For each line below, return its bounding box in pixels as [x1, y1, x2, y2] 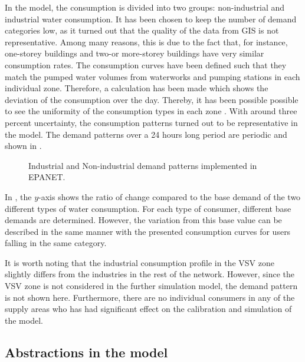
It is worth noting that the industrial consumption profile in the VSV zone [5, 256, 274, 268]
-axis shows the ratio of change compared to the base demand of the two [38, 190, 301, 202]
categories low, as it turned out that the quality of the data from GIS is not [5, 24, 279, 36]
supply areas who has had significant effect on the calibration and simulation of [5, 303, 292, 315]
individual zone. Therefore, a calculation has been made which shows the [5, 82, 268, 94]
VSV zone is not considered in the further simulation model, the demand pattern [5, 280, 298, 292]
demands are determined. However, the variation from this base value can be [5, 214, 282, 226]
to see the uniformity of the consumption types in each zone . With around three [5, 105, 297, 117]
